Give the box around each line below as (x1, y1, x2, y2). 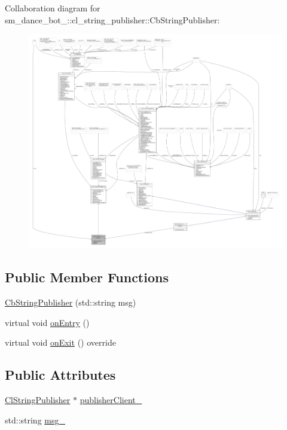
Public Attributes (5, 365, 116, 384)
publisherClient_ (80, 394, 142, 406)
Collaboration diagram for (5, 2, 100, 14)
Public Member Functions (5, 268, 169, 286)
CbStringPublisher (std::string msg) (5, 296, 136, 309)
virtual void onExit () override (5, 336, 116, 349)
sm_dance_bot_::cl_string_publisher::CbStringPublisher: (5, 13, 220, 26)
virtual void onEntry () (5, 316, 90, 328)
